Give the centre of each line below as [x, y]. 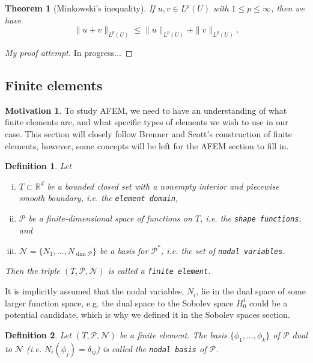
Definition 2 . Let [38, 334]
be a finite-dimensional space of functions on [110, 218]
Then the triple [32, 271]
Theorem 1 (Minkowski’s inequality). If [80, 8]
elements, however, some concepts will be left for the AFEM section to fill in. [147, 145]
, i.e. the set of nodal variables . [223, 250]
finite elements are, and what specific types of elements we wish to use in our [147, 122]
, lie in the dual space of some [251, 291]
